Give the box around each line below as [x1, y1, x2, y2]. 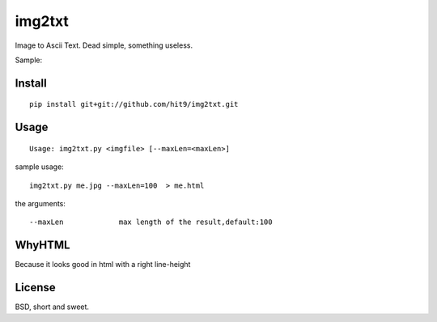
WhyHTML [15, 239, 70, 252]
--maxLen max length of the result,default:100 [29, 218, 273, 227]
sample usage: [15, 162, 64, 172]
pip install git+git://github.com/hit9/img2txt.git [29, 100, 239, 109]
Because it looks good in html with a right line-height [15, 260, 191, 269]
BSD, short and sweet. [15, 302, 89, 311]
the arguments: [15, 198, 66, 208]
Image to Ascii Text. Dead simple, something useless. [15, 40, 193, 50]
